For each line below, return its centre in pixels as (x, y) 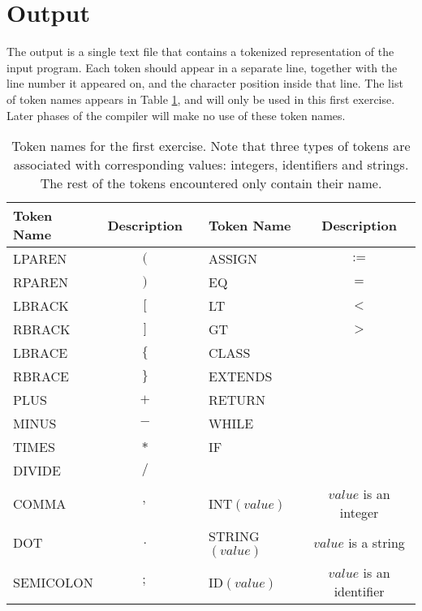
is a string (377, 543)
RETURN (237, 400)
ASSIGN (233, 259)
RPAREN (41, 282)
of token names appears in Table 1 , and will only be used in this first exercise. (201, 99)
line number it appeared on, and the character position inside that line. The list (205, 83)
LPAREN (40, 259)
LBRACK (41, 306)
